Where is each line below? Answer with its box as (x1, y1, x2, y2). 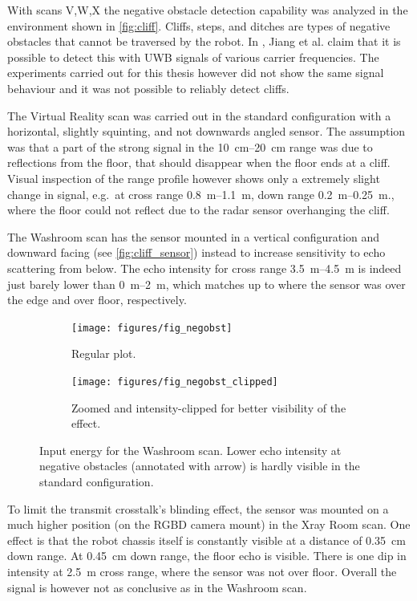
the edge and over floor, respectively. (7, 291, 187, 308)
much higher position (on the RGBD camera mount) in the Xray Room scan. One (7, 516, 411, 533)
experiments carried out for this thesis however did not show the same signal (7, 64, 384, 81)
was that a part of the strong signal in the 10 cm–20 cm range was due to (7, 138, 373, 155)
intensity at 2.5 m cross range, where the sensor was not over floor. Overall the (7, 562, 397, 579)
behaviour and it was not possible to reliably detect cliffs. (7, 79, 289, 96)
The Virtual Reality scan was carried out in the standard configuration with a (7, 107, 391, 124)
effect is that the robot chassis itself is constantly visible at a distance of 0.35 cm (7, 531, 406, 548)
